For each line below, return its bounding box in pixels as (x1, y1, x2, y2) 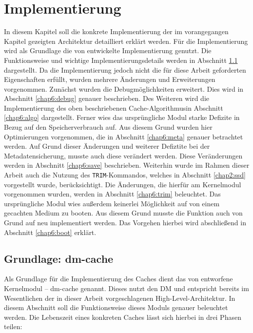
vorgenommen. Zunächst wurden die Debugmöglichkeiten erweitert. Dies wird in (4, 83, 244, 94)
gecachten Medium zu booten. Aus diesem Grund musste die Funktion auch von (4, 208, 243, 218)
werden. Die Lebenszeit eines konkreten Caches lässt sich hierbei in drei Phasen (4, 312, 241, 322)
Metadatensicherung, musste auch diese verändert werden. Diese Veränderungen (4, 150, 243, 160)
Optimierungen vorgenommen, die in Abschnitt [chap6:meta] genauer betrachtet (4, 131, 243, 141)
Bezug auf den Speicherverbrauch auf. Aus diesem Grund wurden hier (4, 122, 213, 132)
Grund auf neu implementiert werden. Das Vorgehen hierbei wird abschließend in (4, 217, 246, 228)
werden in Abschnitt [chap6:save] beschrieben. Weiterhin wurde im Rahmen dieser (4, 160, 250, 170)
